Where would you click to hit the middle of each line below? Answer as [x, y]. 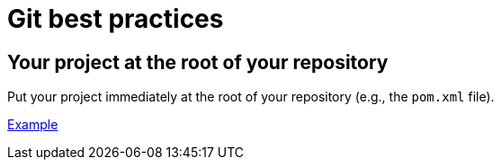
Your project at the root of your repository [198, 62]
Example [33, 125]
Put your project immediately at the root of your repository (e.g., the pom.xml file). [251, 97]
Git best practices [116, 19]
